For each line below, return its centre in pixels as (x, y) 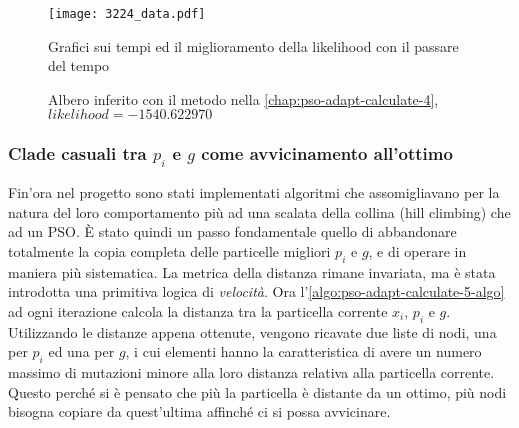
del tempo (79, 65)
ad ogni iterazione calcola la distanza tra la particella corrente (198, 310)
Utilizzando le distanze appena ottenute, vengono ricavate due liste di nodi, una (252, 331)
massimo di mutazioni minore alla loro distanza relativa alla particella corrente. (251, 371)
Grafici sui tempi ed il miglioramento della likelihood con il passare (253, 45)
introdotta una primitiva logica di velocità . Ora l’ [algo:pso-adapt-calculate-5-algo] (256, 291)
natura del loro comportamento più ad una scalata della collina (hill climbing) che (259, 211)
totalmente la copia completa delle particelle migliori (169, 250)
